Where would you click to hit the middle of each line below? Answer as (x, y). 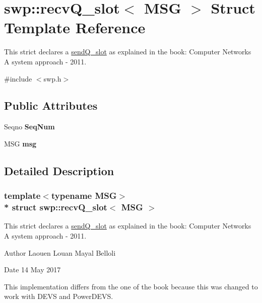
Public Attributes (51, 105)
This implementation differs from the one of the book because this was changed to (131, 286)
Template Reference (75, 27)
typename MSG (84, 196)
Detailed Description (59, 170)
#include (18, 78)
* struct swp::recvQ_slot (56, 207)
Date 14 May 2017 (32, 270)
